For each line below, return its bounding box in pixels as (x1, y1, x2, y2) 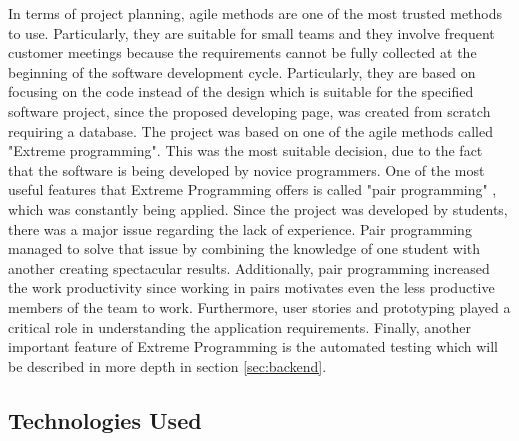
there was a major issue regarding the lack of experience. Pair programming (8, 218, 472, 239)
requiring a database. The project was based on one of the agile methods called (8, 120, 493, 141)
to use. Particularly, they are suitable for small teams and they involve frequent (8, 22, 495, 43)
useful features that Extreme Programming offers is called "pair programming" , (8, 179, 497, 200)
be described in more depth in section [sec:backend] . (8, 355, 327, 376)
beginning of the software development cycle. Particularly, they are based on (8, 61, 476, 82)
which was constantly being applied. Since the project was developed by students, (8, 198, 508, 219)
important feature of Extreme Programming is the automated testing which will (8, 336, 498, 357)
